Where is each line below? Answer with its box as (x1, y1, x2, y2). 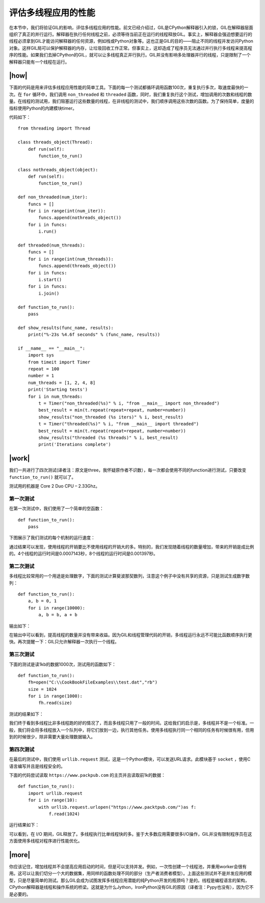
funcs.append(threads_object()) (38, 263, 116, 269)
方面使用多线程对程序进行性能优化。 (9, 838, 82, 844)
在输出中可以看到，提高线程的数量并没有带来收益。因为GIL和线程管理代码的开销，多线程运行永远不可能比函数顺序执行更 (9, 631, 253, 638)
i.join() (38, 290, 59, 296)
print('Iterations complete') (38, 442, 111, 447)
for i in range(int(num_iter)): (27, 208, 106, 214)
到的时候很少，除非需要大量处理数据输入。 (9, 734, 95, 740)
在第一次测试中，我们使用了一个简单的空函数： (9, 506, 104, 512)
